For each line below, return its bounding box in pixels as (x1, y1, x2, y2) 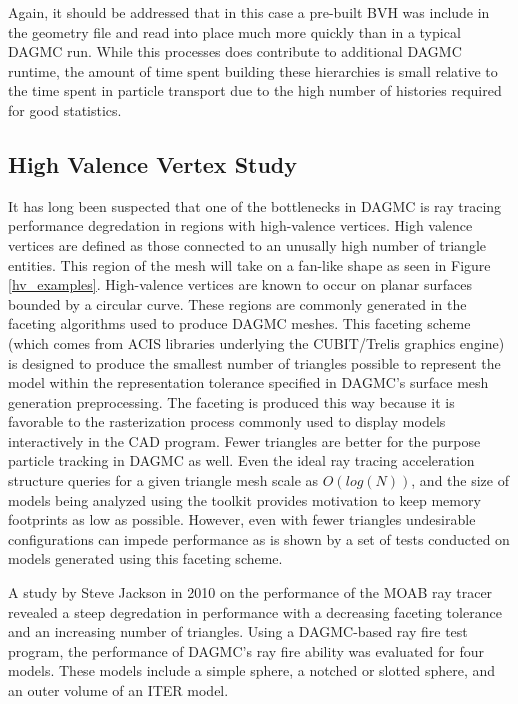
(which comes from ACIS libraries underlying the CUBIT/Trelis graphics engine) (8, 332, 505, 353)
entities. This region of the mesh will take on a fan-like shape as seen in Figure (8, 254, 491, 275)
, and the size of (411, 470, 509, 491)
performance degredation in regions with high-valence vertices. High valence (8, 215, 473, 236)
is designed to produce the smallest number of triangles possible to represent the (8, 352, 501, 373)
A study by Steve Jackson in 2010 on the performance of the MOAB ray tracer (8, 582, 493, 603)
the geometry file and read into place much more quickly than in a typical (8, 21, 461, 42)
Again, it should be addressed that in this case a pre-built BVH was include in (8, 2, 490, 22)
